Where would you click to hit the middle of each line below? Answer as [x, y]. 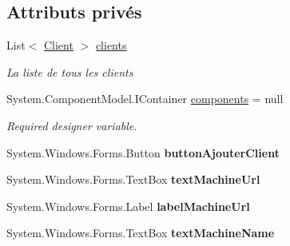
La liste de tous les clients [70, 71]
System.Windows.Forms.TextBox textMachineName [141, 233]
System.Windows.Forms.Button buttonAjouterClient [143, 152]
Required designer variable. [72, 125]
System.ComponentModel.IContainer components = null [145, 99]
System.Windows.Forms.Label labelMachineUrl [128, 206]
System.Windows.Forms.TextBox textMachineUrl [133, 179]
